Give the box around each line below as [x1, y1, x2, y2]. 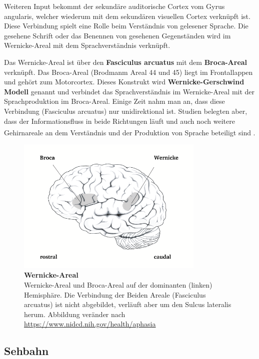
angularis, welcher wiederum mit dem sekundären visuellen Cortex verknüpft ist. [4, 10, 250, 21]
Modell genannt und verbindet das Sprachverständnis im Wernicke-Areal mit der [4, 86, 255, 96]
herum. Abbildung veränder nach [24, 309, 125, 319]
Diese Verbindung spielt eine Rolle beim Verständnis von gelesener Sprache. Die [4, 20, 248, 31]
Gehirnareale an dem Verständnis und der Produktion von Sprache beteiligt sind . [4, 127, 255, 137]
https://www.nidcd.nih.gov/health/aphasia [24, 319, 156, 329]
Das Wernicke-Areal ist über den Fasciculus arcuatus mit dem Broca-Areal [4, 56, 247, 67]
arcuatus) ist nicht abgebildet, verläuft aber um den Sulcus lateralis [24, 299, 231, 310]
